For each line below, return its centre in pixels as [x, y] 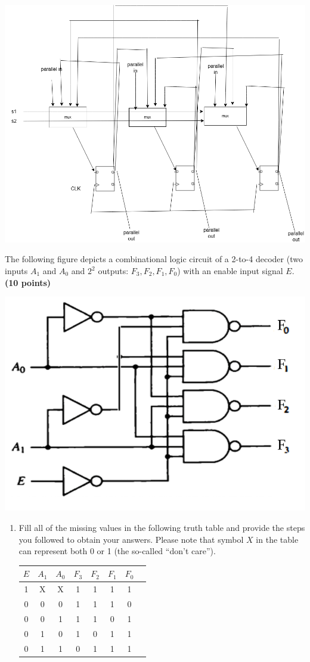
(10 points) [28, 282]
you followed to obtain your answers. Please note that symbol [131, 539]
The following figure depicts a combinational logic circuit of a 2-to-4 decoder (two [154, 259]
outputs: [113, 271]
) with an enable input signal [230, 271]
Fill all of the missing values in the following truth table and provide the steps [162, 528]
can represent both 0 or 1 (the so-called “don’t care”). [117, 551]
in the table [277, 539]
